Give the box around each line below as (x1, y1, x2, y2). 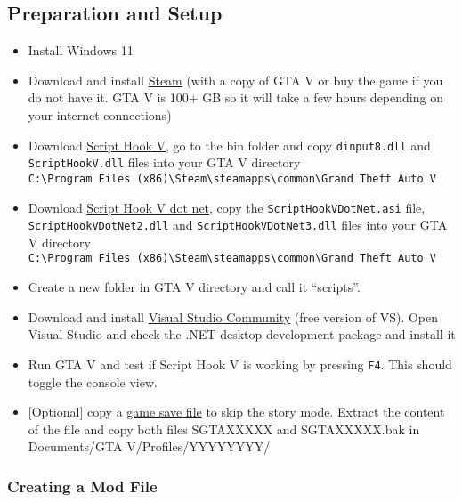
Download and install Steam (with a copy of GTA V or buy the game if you (28, 70, 443, 89)
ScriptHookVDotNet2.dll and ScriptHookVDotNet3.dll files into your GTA (28, 215, 448, 234)
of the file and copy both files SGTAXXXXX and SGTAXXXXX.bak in (28, 419, 420, 438)
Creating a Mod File (7, 474, 158, 497)
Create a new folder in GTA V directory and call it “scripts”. (28, 278, 361, 296)
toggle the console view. (28, 372, 158, 391)
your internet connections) (28, 105, 172, 124)
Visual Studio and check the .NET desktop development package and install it (28, 325, 456, 344)
